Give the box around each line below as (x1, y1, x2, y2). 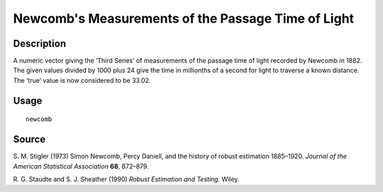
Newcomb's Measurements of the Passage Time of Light (13, 11, 355, 26)
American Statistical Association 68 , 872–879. (13, 162, 149, 170)
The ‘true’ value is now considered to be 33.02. (13, 76, 151, 84)
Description (13, 38, 67, 50)
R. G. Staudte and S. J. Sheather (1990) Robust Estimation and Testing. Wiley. (13, 174, 240, 183)
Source (13, 133, 46, 145)
